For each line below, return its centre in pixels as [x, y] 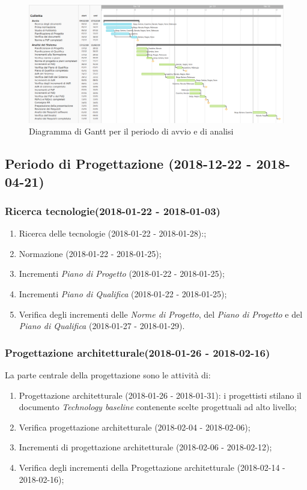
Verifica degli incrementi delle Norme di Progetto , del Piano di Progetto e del [161, 314]
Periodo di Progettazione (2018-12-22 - [128, 164]
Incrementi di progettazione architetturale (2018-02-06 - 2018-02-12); [145, 447]
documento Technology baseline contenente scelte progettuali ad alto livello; [158, 407]
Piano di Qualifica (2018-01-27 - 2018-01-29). [102, 326]
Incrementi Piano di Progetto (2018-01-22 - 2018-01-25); [122, 274]
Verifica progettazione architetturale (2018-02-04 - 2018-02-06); [135, 427]
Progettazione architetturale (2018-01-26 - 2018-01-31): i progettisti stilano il [160, 395]
